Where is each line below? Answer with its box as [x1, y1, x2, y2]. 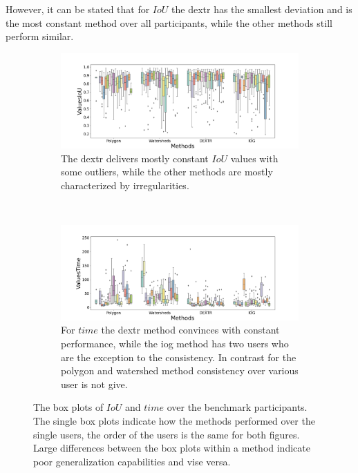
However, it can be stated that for [6, 2, 150, 16]
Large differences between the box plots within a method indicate [33, 441, 310, 455]
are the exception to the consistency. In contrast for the [61, 349, 296, 364]
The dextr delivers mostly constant [61, 151, 209, 165]
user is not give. [61, 376, 128, 391]
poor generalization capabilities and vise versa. [33, 454, 231, 468]
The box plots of [33, 400, 104, 414]
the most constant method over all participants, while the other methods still [6, 15, 332, 30]
